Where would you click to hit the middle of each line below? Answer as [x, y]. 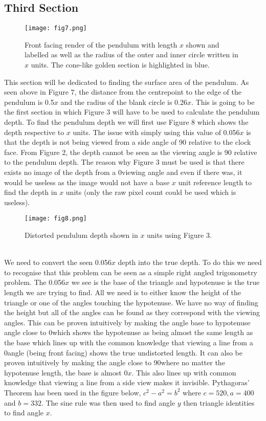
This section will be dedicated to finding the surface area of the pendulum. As [127, 82]
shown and [203, 44]
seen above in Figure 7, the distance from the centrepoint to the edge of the [123, 92]
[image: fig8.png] [56, 219]
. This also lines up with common [184, 372]
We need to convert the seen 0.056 [58, 262]
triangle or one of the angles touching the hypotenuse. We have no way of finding [131, 302]
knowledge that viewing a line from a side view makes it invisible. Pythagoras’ [127, 382]
